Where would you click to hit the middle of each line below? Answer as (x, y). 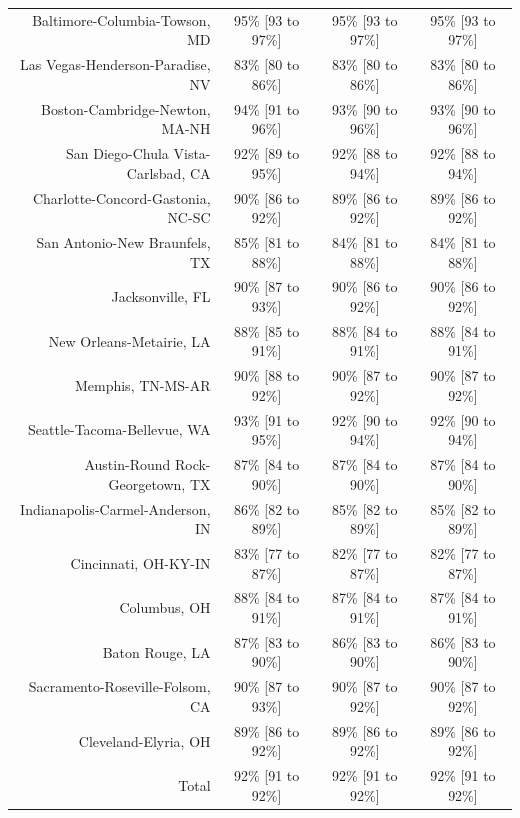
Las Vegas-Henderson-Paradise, (115, 64)
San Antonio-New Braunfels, (123, 241)
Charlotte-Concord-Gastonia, (121, 197)
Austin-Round (127, 464)
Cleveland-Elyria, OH (144, 740)
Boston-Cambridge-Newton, (126, 108)
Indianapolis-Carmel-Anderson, (115, 508)
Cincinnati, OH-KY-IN (140, 562)
